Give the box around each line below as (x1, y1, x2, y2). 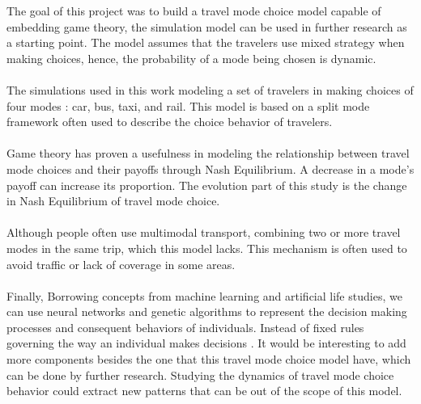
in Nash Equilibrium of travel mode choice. (6, 192, 220, 209)
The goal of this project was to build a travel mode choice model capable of (6, 2, 381, 19)
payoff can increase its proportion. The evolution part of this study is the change (6, 176, 407, 193)
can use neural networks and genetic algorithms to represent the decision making (6, 303, 407, 320)
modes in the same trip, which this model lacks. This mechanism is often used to (6, 239, 407, 256)
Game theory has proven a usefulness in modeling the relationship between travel (6, 145, 410, 162)
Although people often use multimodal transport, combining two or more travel (6, 224, 401, 241)
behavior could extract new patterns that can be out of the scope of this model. (6, 382, 402, 399)
